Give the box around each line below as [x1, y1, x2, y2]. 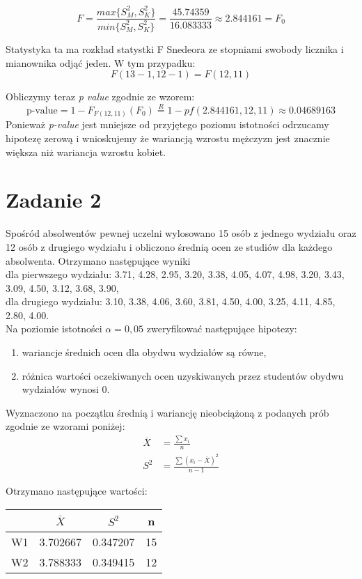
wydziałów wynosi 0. [22, 382, 110, 396]
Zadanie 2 [6, 185, 102, 214]
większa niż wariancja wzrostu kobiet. [6, 144, 166, 159]
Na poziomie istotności [6, 321, 102, 336]
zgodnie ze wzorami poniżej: [6, 419, 125, 433]
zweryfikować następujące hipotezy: [146, 321, 297, 336]
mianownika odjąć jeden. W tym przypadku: [6, 55, 196, 70]
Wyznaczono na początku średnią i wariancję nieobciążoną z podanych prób [6, 405, 329, 419]
